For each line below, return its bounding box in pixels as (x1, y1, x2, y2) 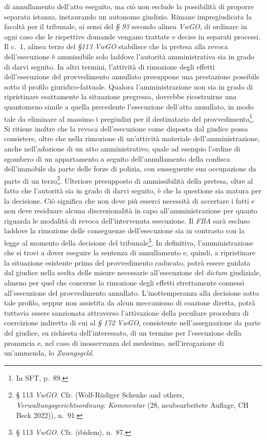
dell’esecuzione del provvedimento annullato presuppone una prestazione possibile (4, 71, 260, 82)
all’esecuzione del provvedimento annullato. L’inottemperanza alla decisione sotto (4, 287, 259, 298)
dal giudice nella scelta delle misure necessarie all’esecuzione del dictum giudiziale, (4, 267, 261, 278)
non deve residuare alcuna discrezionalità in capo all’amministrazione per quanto (4, 205, 258, 216)
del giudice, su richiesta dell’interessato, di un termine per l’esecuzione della (4, 327, 241, 338)
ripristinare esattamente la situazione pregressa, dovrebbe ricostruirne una (4, 91, 237, 102)
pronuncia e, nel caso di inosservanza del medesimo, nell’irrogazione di (4, 337, 224, 348)
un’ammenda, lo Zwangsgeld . (4, 347, 94, 358)
